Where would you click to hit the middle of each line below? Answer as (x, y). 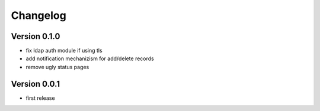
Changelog (39, 15)
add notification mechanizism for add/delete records (90, 58)
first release (41, 98)
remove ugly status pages (57, 67)
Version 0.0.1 (36, 84)
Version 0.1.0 (36, 36)
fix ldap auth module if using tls (64, 51)
